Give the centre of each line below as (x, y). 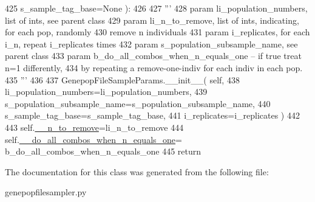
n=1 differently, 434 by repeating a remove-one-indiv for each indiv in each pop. (154, 67)
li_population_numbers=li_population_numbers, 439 (106, 92)
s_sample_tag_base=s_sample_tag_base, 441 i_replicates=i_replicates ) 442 (152, 115)
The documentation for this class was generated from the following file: (137, 171)
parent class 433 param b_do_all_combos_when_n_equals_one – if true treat (153, 56)
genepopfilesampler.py (46, 192)
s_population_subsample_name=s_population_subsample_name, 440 (138, 103)
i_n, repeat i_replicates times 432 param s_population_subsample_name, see (151, 44)
